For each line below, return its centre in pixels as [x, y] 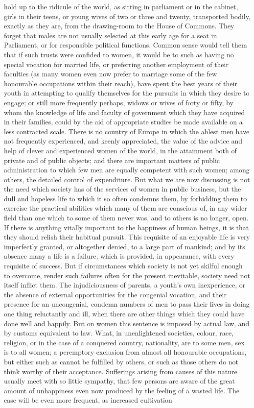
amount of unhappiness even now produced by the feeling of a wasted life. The [122, 390]
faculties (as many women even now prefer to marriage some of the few [111, 74]
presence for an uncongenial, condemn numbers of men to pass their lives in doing [127, 304]
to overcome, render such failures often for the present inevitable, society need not [127, 275]
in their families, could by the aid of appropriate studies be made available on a [123, 122]
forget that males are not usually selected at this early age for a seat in [111, 35]
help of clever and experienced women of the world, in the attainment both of [120, 150]
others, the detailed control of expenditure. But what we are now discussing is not [127, 179]
